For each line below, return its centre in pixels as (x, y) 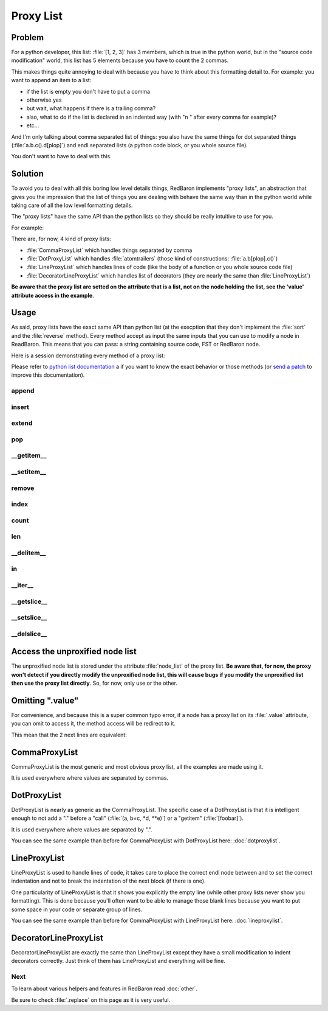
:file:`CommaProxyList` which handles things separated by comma (109, 250)
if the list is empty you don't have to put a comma (88, 91)
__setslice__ (29, 618)
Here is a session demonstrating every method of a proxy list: (88, 355)
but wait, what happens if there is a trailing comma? (91, 108)
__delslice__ (29, 634)
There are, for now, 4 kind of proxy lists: (61, 239)
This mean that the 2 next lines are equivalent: (69, 735)
